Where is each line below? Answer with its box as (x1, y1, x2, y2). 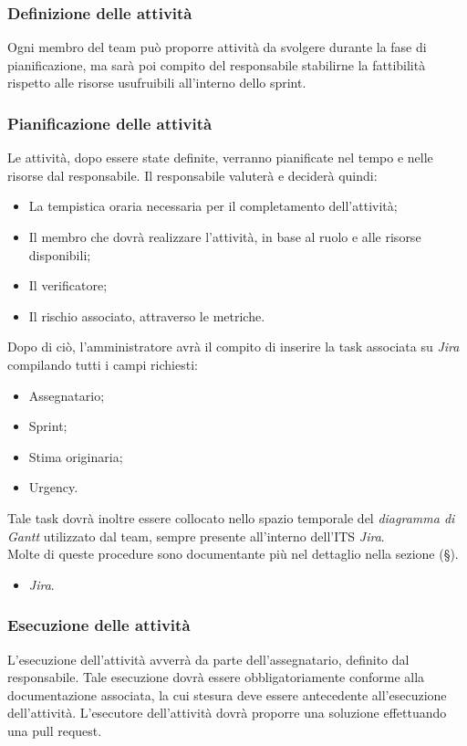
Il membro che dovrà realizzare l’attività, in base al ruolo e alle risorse (28, 227, 421, 246)
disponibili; (28, 245, 91, 264)
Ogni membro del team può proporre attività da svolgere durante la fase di (7, 37, 427, 57)
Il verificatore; (28, 276, 108, 295)
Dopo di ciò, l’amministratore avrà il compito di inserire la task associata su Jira (7, 337, 460, 356)
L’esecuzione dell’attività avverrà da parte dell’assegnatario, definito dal (7, 649, 410, 668)
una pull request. (7, 720, 102, 740)
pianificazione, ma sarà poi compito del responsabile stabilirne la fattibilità (7, 55, 426, 74)
